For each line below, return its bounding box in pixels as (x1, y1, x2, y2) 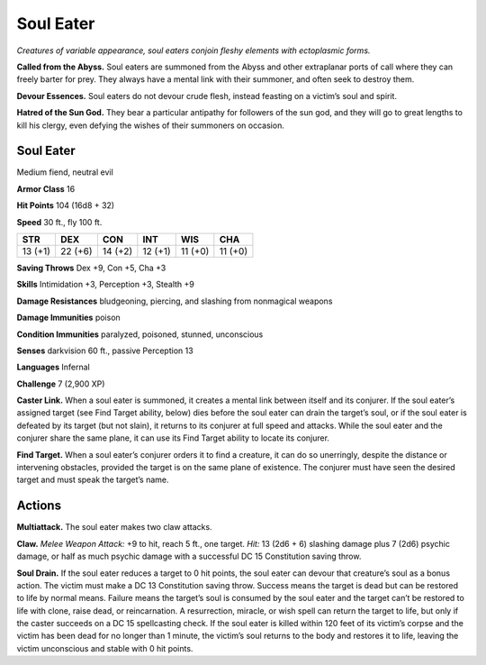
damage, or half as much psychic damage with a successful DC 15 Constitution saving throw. (16, 551, 362, 562)
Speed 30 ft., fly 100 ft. (16, 216, 103, 227)
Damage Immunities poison (16, 312, 121, 323)
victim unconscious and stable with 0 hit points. (16, 642, 193, 653)
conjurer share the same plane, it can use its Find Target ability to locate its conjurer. (16, 433, 330, 443)
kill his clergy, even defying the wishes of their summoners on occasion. (16, 120, 285, 131)
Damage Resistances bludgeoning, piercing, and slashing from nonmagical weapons (16, 296, 333, 306)
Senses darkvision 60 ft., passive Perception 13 (16, 345, 193, 356)
